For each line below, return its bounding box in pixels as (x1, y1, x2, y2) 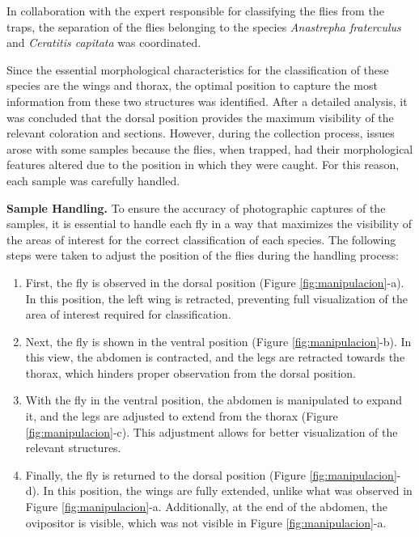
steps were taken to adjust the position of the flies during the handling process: (6, 247, 399, 264)
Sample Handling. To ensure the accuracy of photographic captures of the (6, 199, 386, 216)
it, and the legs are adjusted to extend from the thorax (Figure (25, 408, 338, 425)
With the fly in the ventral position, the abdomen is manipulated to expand (25, 391, 403, 408)
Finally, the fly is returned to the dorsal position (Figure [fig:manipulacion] (25, 466, 397, 483)
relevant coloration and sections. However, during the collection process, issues (6, 125, 395, 142)
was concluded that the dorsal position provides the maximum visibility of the (6, 108, 394, 125)
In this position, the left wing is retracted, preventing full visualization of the (25, 290, 408, 307)
